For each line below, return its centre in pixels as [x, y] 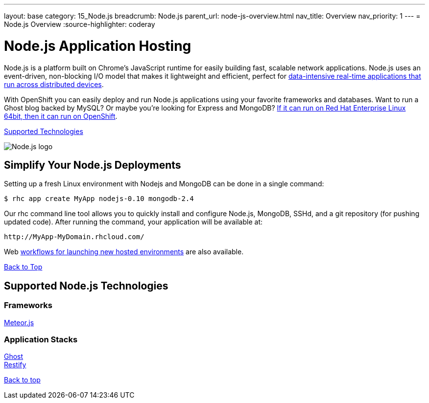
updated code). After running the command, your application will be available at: [133, 222]
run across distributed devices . [54, 84]
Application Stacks [41, 339]
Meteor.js [19, 322]
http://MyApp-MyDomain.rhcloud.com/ [74, 237]
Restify [15, 365]
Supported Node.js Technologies [86, 286]
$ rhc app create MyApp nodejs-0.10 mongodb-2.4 [99, 199]
